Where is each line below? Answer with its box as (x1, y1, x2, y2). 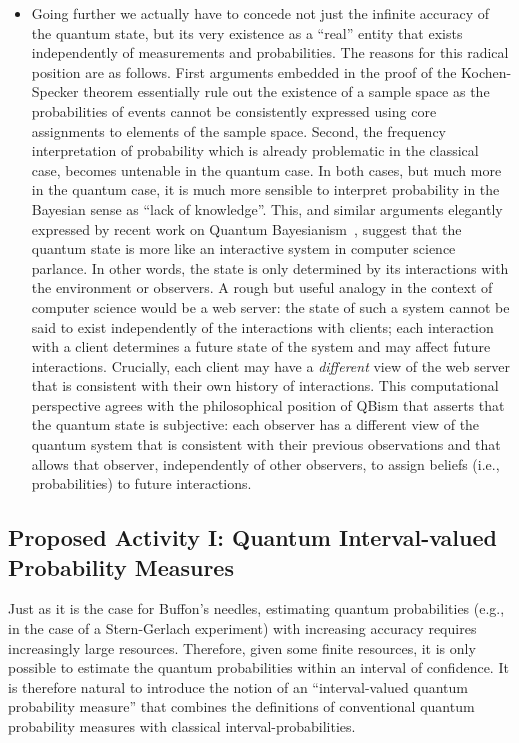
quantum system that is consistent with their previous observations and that (31, 434, 501, 455)
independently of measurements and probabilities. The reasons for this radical (31, 42, 509, 63)
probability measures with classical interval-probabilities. (8, 716, 356, 736)
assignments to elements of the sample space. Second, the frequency (31, 120, 447, 141)
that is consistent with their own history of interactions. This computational (31, 375, 499, 396)
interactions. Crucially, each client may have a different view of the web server (31, 355, 511, 376)
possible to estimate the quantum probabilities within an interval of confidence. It (8, 657, 509, 678)
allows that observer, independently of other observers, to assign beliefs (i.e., (31, 453, 500, 474)
